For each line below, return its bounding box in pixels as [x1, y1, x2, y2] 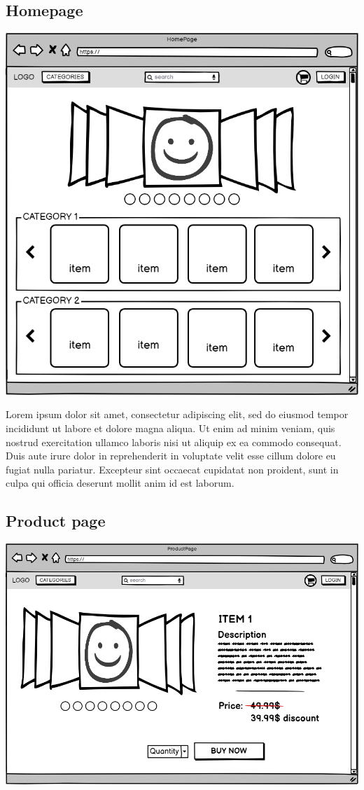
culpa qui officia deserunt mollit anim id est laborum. [6, 476, 234, 490]
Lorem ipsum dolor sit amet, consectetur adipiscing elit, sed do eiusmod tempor [6, 407, 349, 422]
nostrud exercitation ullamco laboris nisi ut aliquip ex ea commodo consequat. [6, 434, 342, 449]
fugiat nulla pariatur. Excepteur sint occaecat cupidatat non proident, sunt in [6, 462, 339, 476]
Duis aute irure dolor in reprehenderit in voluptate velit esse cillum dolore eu [6, 448, 336, 463]
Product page [6, 510, 106, 532]
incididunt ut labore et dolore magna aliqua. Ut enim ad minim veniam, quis [6, 420, 335, 435]
